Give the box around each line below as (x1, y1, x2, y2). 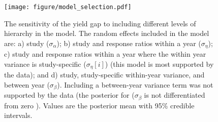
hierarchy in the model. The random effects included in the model (4, 28, 209, 38)
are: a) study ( (4, 37, 49, 48)
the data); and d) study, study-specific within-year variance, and (4, 69, 205, 80)
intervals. (4, 110, 33, 120)
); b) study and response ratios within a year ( (56, 37, 201, 48)
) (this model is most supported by (105, 58, 214, 69)
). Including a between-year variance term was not (57, 79, 213, 90)
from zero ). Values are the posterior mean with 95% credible (4, 100, 195, 110)
